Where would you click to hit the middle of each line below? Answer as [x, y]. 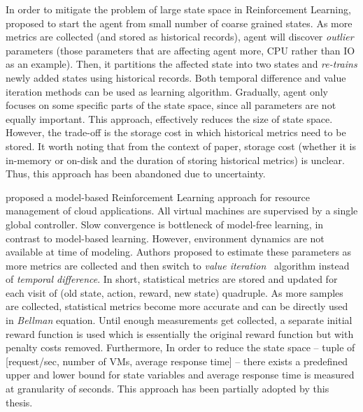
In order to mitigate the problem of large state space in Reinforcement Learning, [178, 9]
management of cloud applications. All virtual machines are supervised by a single [182, 211]
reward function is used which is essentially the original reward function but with [180, 333]
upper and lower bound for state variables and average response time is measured [180, 375]
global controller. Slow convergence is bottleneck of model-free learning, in [165, 224]
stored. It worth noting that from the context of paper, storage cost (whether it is [181, 146]
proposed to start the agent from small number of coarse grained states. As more [179, 23]
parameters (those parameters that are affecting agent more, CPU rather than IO [180, 50]
